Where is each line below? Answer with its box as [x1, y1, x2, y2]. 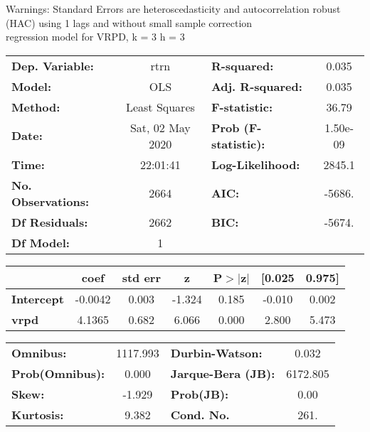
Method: [11, 98, 60, 115]
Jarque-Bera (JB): [170, 364, 275, 382]
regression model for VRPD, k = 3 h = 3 [6, 29, 185, 44]
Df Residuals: [11, 213, 88, 230]
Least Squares [125, 98, 195, 115]
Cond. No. [170, 406, 230, 423]
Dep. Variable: [11, 57, 94, 74]
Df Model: [11, 234, 70, 251]
